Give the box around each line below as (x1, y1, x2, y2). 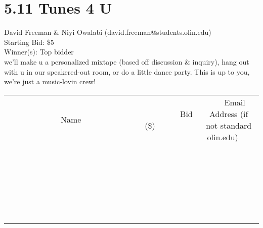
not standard (206, 119, 252, 131)
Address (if (209, 107, 248, 120)
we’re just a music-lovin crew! (4, 76, 96, 87)
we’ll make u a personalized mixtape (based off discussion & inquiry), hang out (4, 56, 249, 67)
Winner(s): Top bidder (4, 46, 74, 57)
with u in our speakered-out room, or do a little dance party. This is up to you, (4, 66, 250, 77)
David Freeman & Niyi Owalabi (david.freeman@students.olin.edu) (4, 27, 211, 37)
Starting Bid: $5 (4, 36, 54, 47)
